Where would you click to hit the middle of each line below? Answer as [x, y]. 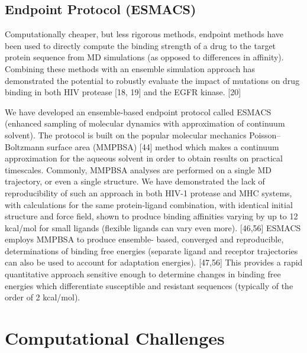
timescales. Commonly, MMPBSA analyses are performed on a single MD [138, 169]
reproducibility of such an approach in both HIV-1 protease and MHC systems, [148, 192]
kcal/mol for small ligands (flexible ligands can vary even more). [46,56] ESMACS [153, 227]
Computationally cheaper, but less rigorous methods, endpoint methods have [144, 34]
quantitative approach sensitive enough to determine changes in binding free [143, 274]
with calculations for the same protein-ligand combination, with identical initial [149, 204]
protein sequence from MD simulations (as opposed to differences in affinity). [144, 57]
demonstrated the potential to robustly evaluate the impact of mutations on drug [152, 80]
